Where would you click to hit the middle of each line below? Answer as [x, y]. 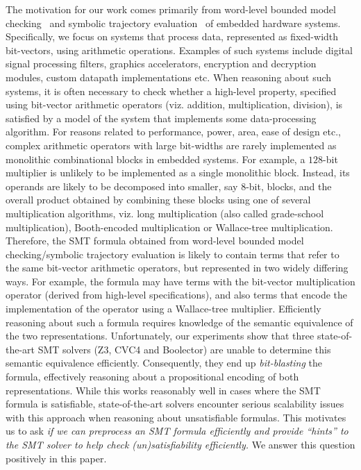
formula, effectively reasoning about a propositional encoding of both [152, 377]
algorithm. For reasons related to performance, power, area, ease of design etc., [174, 132]
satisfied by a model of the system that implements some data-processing [161, 118]
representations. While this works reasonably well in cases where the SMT [163, 390]
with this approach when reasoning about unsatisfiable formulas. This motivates [176, 417]
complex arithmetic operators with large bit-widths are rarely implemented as [171, 145]
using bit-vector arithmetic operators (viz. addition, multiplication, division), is [174, 104]
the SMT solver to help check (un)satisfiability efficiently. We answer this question [180, 444]
